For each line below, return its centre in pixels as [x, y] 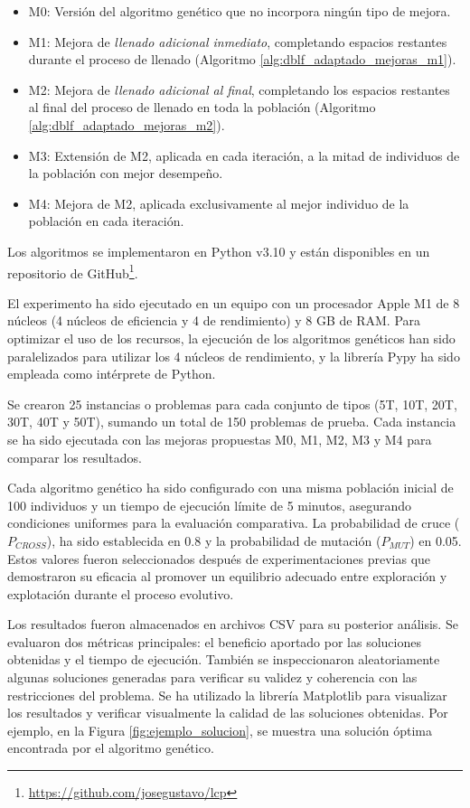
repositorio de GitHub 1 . [73, 271]
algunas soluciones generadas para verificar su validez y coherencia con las [212, 677]
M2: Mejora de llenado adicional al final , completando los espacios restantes [239, 89]
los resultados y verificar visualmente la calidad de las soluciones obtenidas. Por [228, 713]
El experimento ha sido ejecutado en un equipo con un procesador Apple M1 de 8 [234, 302]
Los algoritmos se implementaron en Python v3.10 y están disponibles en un [219, 251]
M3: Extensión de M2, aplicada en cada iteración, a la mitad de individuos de [244, 155]
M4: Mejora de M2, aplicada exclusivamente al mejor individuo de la [219, 203]
